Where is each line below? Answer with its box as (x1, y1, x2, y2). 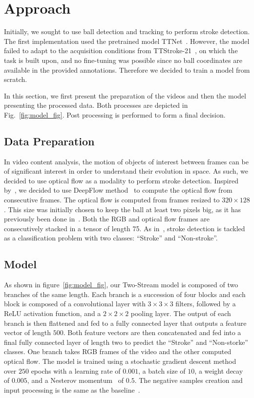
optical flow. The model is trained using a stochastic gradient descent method (4, 356, 236, 366)
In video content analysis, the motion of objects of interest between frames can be (4, 156, 249, 166)
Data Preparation (4, 133, 95, 148)
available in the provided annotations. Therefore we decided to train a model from (4, 64, 250, 75)
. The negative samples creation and (134, 375, 243, 385)
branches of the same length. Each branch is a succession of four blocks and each (4, 289, 246, 299)
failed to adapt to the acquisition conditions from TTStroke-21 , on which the (4, 45, 238, 56)
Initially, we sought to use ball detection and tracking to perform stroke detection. (4, 26, 250, 37)
